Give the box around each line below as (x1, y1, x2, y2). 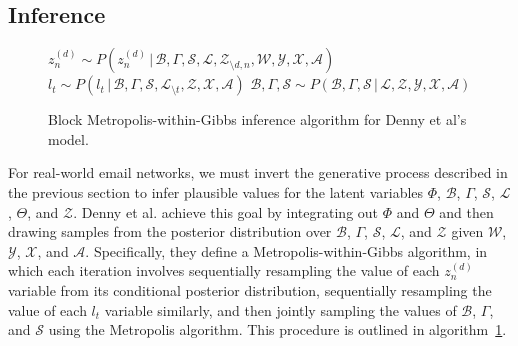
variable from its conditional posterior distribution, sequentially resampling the (8, 279, 492, 300)
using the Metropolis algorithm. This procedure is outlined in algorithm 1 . (48, 319, 507, 340)
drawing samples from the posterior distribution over (8, 221, 332, 242)
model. (48, 128, 89, 149)
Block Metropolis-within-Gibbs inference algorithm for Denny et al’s (48, 109, 467, 130)
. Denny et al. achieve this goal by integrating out (73, 201, 379, 222)
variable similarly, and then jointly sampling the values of (104, 299, 457, 320)
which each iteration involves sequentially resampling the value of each (8, 260, 440, 281)
